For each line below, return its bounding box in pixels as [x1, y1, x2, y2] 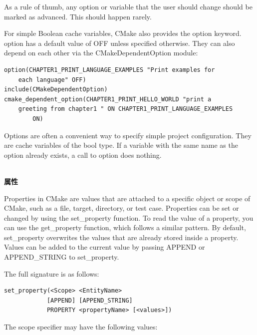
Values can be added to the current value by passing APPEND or [4, 242, 205, 252]
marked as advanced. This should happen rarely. [4, 11, 152, 21]
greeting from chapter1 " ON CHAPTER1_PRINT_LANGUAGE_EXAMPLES [18, 105, 233, 113]
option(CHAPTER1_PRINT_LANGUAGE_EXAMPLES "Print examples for [4, 66, 215, 73]
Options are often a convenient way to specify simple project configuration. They [4, 130, 252, 140]
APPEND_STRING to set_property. [4, 252, 119, 262]
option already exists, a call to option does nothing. [4, 149, 162, 160]
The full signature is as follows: [4, 268, 99, 279]
